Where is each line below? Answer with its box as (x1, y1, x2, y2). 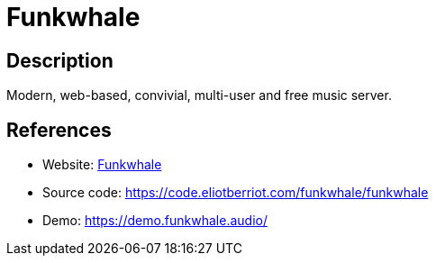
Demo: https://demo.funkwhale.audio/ (42, 213, 268, 229)
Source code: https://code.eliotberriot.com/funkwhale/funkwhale (42, 185, 429, 201)
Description (6, 49, 114, 72)
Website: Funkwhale (42, 157, 162, 173)
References (6, 118, 112, 141)
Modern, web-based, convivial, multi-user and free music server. (6, 87, 392, 104)
